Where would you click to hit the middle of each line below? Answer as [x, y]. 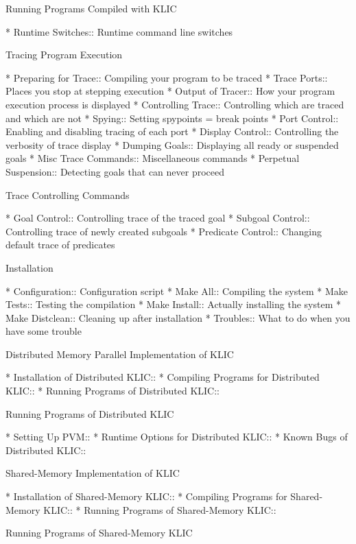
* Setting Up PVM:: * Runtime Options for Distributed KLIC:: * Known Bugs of [177, 437]
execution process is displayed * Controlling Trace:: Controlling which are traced [175, 104]
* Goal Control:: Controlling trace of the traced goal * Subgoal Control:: [158, 218]
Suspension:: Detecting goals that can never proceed [115, 171]
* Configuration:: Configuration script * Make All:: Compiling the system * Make [177, 291]
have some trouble [44, 331]
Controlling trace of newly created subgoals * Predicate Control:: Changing [164, 231]
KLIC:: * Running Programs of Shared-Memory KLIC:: [160, 509]
